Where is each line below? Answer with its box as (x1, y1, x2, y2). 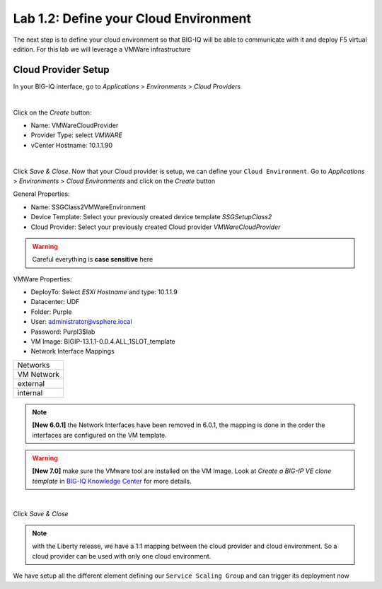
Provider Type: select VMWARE (30, 131, 123, 139)
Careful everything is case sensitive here (32, 255, 154, 264)
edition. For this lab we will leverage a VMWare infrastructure (13, 45, 191, 53)
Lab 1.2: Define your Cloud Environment (13, 11, 251, 26)
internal (17, 387, 43, 397)
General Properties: (13, 189, 70, 198)
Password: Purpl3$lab (30, 327, 95, 336)
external (17, 378, 45, 388)
